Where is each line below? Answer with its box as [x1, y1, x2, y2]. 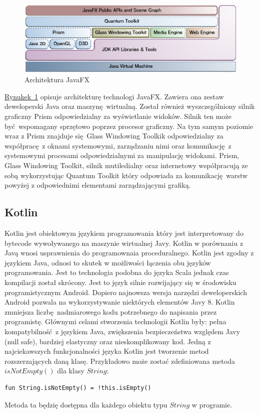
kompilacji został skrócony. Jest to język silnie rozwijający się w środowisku [4, 277, 236, 287]
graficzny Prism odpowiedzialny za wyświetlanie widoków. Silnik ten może [4, 111, 231, 121]
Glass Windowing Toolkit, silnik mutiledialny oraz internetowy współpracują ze [4, 160, 248, 171]
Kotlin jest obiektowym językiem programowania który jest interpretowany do [4, 228, 243, 238]
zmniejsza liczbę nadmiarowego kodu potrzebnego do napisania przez [4, 306, 217, 317]
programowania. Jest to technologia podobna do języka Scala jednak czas [4, 267, 229, 278]
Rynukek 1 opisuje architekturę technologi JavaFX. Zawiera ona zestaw [4, 91, 224, 101]
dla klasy [57, 365, 84, 376]
